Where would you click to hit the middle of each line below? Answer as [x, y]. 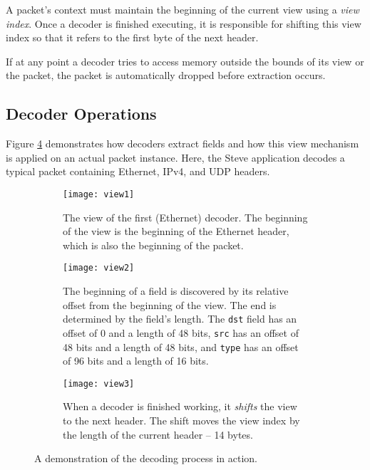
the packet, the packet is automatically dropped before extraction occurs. [166, 75]
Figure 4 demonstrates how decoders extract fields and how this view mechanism [183, 143]
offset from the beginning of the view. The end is [170, 304]
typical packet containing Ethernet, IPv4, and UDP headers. [138, 171]
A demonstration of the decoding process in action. [146, 458]
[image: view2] [99, 268]
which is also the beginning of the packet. [153, 245]
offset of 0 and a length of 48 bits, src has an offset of [181, 332]
